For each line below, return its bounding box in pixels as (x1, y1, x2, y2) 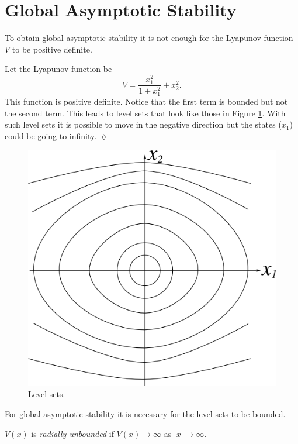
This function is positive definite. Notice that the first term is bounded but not (5, 95, 288, 108)
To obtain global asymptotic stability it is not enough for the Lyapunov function (5, 32, 293, 44)
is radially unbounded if (31, 427, 114, 439)
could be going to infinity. (5, 130, 97, 142)
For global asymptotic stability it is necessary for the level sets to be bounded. (5, 407, 286, 419)
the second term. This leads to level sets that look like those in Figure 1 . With (5, 106, 286, 119)
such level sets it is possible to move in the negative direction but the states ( (5, 118, 282, 130)
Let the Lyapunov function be (5, 63, 112, 75)
